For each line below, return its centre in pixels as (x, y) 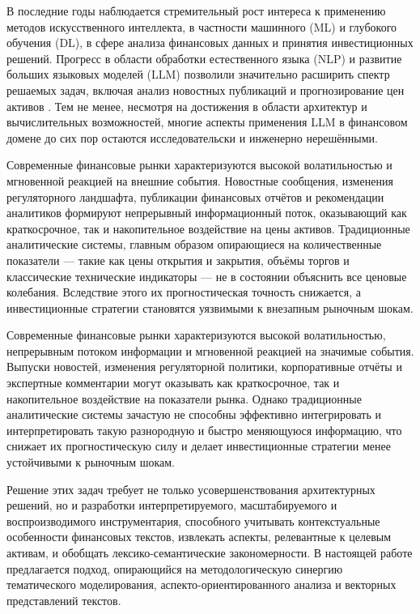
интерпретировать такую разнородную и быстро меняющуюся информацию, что (204, 430)
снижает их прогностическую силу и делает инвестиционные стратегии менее (199, 446)
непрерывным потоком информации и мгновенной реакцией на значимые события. (210, 350)
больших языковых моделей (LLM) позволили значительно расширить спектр (198, 74)
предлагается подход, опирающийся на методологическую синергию (175, 568)
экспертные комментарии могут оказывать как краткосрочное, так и (173, 383)
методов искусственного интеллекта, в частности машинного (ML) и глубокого (202, 26)
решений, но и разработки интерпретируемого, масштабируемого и (172, 505)
